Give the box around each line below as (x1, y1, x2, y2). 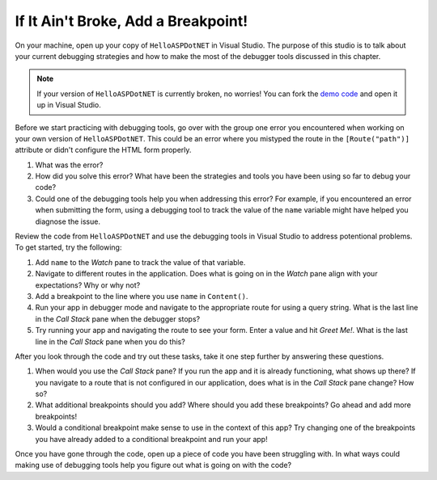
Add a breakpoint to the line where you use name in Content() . (35, 291, 248, 301)
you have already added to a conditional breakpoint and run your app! (35, 434, 268, 444)
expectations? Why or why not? (35, 280, 141, 290)
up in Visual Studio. (36, 100, 101, 110)
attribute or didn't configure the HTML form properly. (15, 145, 192, 155)
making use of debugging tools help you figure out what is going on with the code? (15, 461, 291, 470)
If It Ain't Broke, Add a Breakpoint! (15, 12, 248, 30)
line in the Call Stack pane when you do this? (35, 336, 185, 347)
